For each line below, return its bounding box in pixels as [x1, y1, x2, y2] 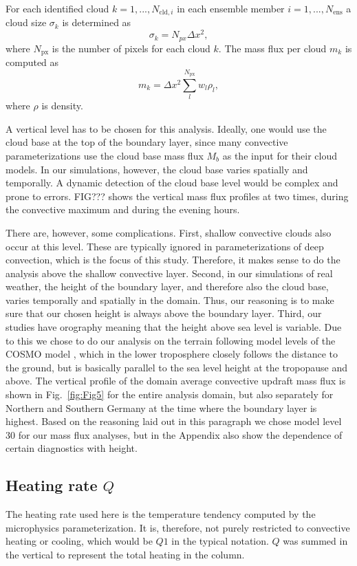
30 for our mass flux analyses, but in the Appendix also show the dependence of [6, 427, 343, 442]
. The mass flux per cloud [218, 41, 327, 55]
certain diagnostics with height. [6, 441, 138, 455]
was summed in [283, 534, 348, 548]
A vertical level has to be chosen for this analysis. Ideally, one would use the [6, 121, 327, 135]
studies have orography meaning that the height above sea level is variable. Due [6, 320, 342, 334]
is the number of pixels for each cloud [52, 41, 210, 55]
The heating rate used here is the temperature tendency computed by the [6, 507, 316, 521]
